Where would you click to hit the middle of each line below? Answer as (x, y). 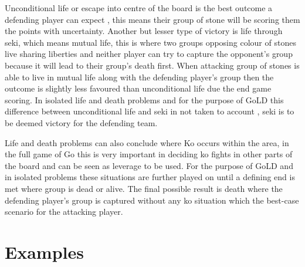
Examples (44, 251)
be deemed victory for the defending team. (81, 122)
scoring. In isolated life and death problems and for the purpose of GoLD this (144, 99)
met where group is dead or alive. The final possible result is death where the (144, 188)
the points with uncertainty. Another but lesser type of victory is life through (144, 31)
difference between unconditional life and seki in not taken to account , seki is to (150, 111)
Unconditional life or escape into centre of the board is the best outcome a (139, 8)
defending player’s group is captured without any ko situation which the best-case (152, 200)
